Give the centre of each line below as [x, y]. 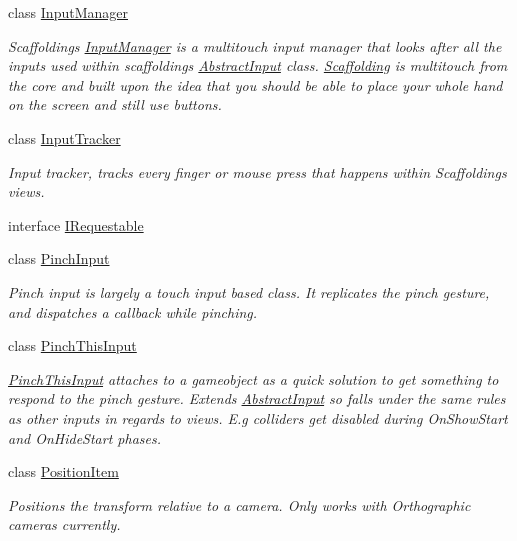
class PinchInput [59, 258]
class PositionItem [63, 471]
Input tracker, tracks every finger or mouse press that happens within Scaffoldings [257, 171]
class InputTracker [64, 137]
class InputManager [68, 12]
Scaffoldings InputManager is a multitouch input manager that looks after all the [255, 45]
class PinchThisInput [72, 345]
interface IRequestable [76, 224]
